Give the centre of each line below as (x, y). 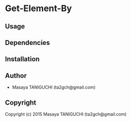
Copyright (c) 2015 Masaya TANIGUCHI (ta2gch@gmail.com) (66, 114)
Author (16, 76)
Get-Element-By (38, 8)
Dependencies (27, 42)
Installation (22, 59)
